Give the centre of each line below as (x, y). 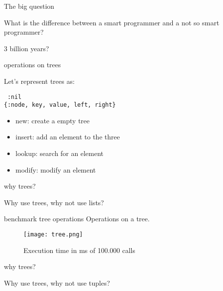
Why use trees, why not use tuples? (57, 282)
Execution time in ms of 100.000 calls (79, 250)
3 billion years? (27, 48)
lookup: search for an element (60, 153)
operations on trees (32, 65)
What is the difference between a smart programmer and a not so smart (112, 22)
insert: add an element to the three (68, 137)
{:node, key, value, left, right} (60, 105)
